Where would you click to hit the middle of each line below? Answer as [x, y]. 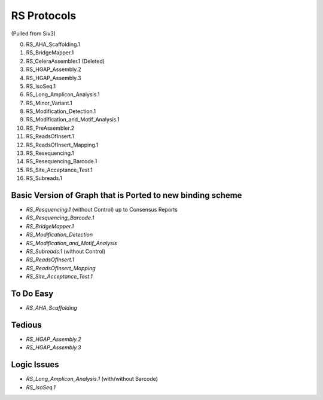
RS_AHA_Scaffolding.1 [53, 44]
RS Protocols [44, 16]
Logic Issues [35, 365]
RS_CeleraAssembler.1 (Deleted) [65, 61]
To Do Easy [32, 294]
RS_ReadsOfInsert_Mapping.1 [62, 145]
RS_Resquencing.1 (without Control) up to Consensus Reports [102, 210]
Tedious [26, 325]
